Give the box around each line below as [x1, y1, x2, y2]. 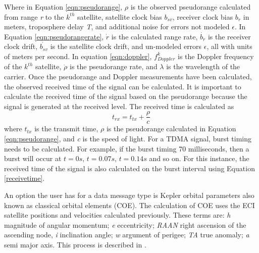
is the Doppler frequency [178, 50, 254, 61]
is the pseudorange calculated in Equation [106, 123, 236, 134]
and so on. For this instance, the [149, 153, 249, 164]
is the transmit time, [34, 123, 98, 134]
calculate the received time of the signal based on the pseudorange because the [4, 91, 247, 102]
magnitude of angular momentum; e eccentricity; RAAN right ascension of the [4, 219, 246, 230]
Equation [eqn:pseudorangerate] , [4, 31, 104, 41]
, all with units [206, 41, 252, 52]
